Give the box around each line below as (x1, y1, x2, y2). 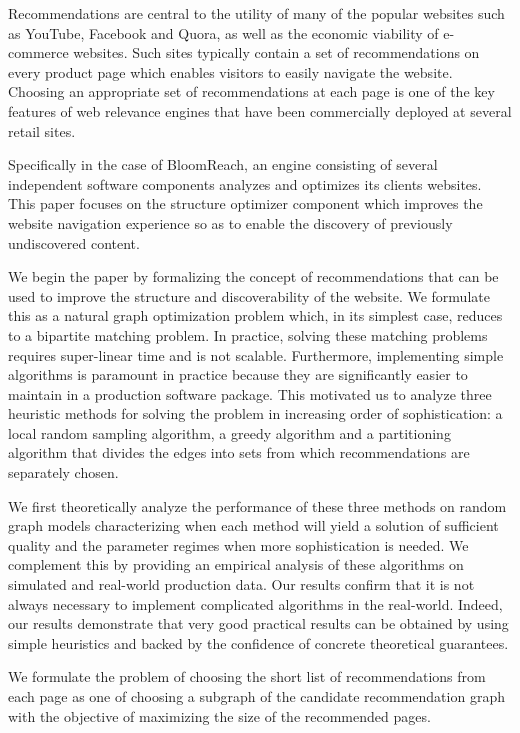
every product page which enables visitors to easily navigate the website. (8, 61, 453, 82)
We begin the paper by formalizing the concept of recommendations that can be (8, 266, 499, 287)
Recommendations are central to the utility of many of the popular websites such (8, 3, 505, 23)
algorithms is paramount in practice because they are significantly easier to (8, 364, 468, 385)
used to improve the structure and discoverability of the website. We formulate (8, 285, 490, 306)
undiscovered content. (8, 232, 140, 253)
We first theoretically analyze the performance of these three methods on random (8, 495, 507, 516)
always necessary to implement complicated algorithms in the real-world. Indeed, (8, 593, 503, 614)
